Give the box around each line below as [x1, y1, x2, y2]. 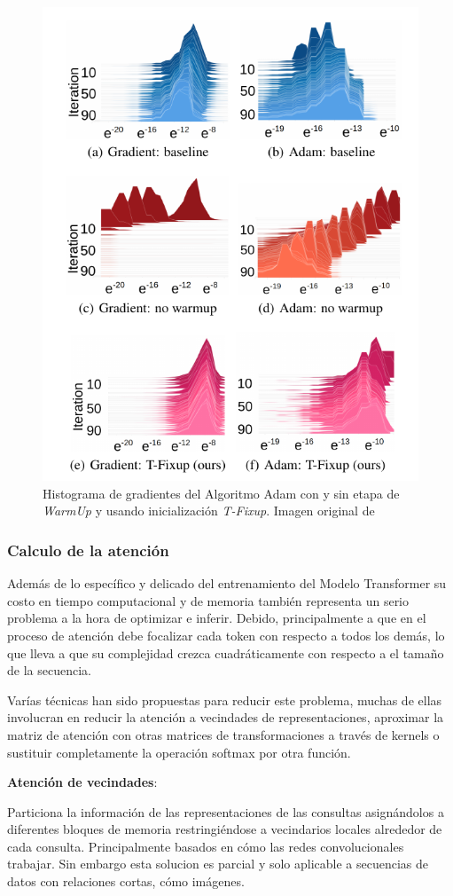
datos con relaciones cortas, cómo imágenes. [7, 872, 245, 891]
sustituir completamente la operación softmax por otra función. [7, 743, 351, 761]
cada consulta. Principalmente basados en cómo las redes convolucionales [7, 837, 404, 855]
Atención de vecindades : [7, 773, 158, 791]
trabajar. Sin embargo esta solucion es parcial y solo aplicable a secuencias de [7, 854, 429, 873]
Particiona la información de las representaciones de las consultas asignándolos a [7, 802, 444, 821]
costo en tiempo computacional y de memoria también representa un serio [7, 591, 410, 609]
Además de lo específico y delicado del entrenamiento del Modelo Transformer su [7, 574, 447, 593]
